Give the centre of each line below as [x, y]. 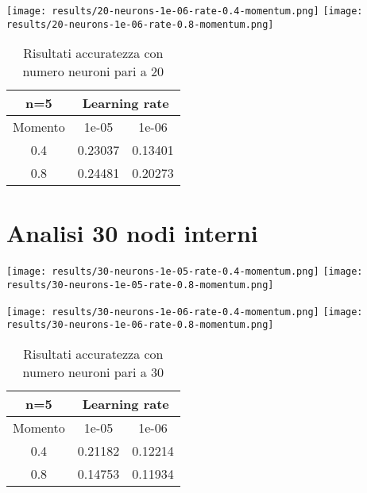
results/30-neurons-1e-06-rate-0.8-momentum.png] [140, 325]
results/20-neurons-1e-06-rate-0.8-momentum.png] [140, 24]
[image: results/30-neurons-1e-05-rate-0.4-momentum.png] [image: [185, 272]
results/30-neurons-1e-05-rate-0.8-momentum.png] [140, 285]
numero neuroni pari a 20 [93, 71]
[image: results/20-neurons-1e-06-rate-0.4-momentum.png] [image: [185, 11]
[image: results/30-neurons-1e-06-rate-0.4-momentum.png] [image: [185, 312]
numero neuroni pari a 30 [93, 372]
